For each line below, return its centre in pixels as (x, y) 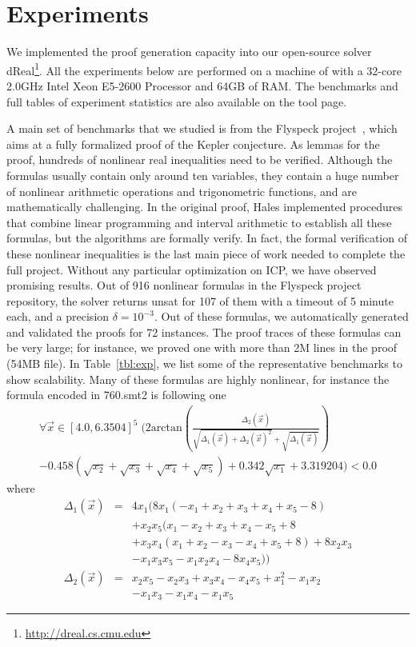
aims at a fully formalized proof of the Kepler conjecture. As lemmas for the (193, 144)
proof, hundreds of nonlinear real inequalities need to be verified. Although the (200, 160)
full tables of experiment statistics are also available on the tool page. (177, 101)
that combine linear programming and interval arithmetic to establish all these (199, 222)
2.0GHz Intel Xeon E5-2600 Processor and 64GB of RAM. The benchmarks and (202, 85)
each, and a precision (58, 316)
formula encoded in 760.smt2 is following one (116, 395)
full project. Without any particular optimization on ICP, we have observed (192, 269)
